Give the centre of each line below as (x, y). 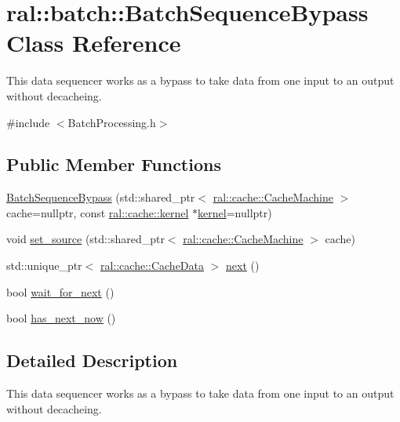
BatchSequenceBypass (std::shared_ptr (101, 197)
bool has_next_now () (61, 318)
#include (28, 122)
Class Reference (94, 43)
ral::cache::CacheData (152, 266)
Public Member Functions (114, 164)
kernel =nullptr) (235, 212)
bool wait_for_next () (60, 291)
